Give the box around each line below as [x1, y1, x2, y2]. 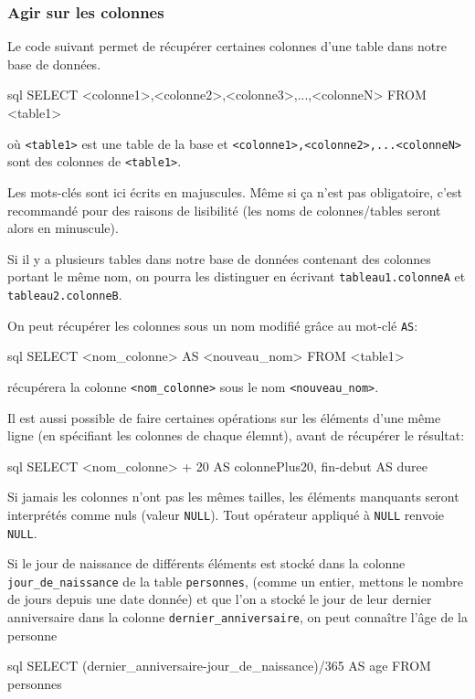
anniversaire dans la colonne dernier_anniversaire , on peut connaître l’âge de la [7, 608, 468, 627]
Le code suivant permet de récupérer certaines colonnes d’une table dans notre [7, 37, 447, 56]
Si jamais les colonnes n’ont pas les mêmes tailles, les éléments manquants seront [7, 487, 459, 506]
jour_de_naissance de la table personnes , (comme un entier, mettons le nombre [7, 571, 463, 590]
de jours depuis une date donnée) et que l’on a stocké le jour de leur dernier [7, 589, 432, 609]
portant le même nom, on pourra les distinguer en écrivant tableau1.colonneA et [7, 267, 466, 286]
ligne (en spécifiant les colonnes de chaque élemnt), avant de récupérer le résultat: [7, 426, 465, 445]
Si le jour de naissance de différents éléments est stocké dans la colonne [7, 554, 406, 573]
